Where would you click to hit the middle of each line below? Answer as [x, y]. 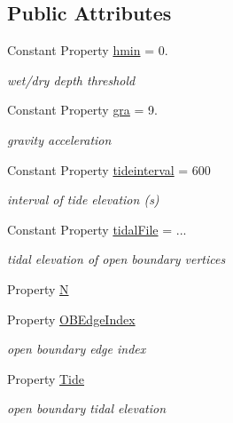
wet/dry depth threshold [71, 80]
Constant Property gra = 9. [82, 110]
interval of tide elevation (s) [83, 200]
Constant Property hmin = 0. [88, 50]
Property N [38, 288]
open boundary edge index [77, 349]
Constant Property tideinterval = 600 [109, 169]
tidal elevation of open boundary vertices [116, 259]
